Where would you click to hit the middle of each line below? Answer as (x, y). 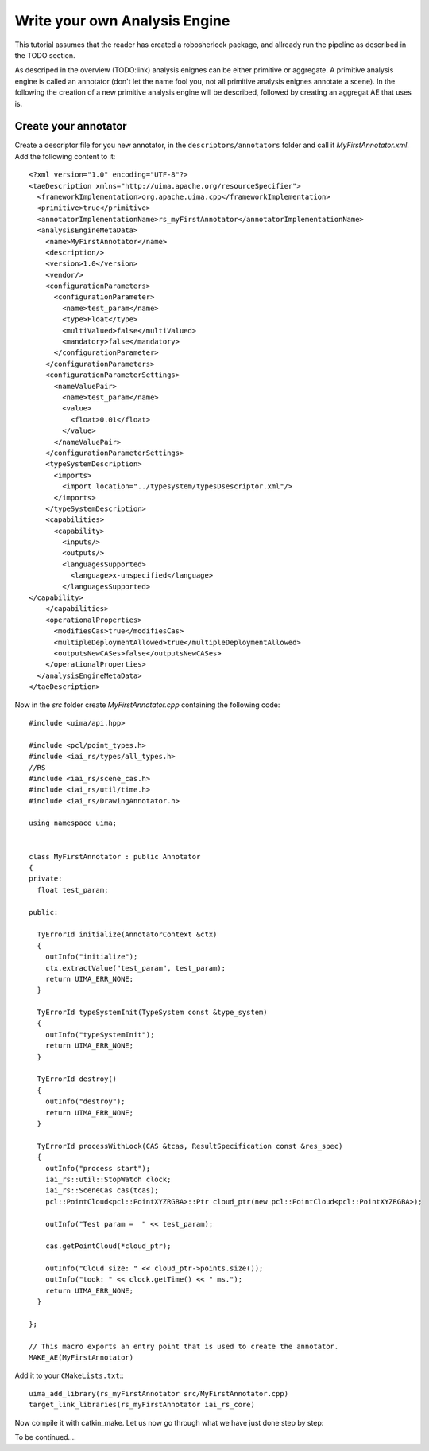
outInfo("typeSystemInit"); (100, 1035)
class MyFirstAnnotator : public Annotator (115, 856)
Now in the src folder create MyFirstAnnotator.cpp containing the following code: (147, 705)
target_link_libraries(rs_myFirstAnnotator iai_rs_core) (142, 1405)
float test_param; (73, 890)
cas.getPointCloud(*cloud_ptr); (108, 1246)
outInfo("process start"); (98, 1168)
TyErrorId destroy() (77, 1079)
